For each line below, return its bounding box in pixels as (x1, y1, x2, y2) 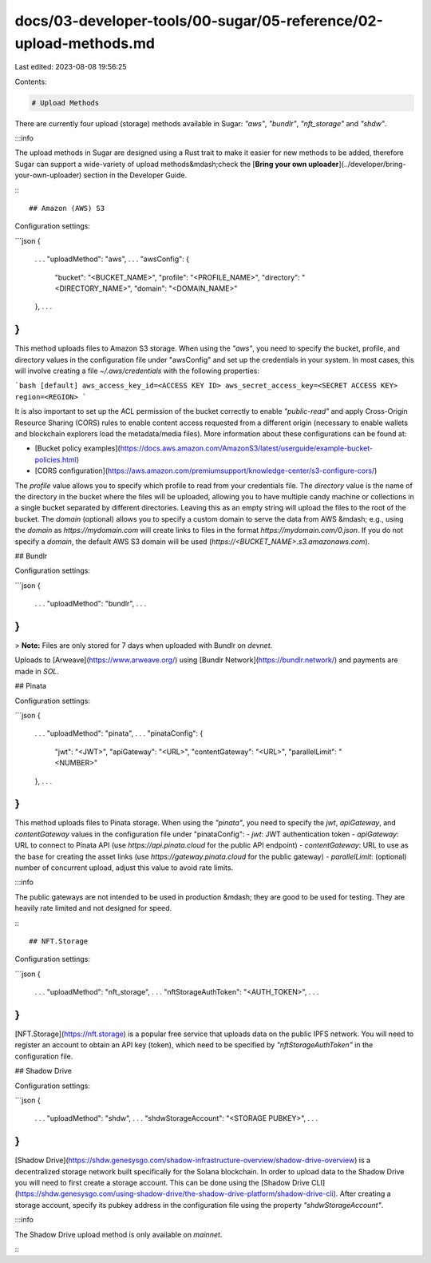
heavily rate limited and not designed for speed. (14, 904, 172, 913)
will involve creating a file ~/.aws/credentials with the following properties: (14, 366, 259, 375)
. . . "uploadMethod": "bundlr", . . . (34, 599, 147, 609)
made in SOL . (14, 666, 60, 676)
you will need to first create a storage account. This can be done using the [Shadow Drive (14, 1178, 310, 1188)
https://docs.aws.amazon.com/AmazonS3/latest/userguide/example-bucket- (120, 443, 374, 453)
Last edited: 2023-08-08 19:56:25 (14, 62, 127, 72)
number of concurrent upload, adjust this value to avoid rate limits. (14, 863, 234, 872)
